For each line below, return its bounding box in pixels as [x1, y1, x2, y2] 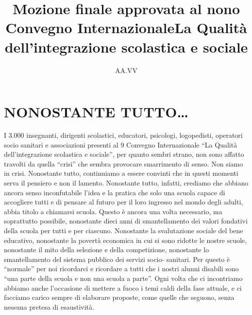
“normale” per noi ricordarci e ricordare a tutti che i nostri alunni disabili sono [4, 263, 239, 274]
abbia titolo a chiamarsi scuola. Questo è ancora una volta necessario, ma [4, 206, 222, 216]
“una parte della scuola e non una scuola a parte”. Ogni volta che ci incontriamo [4, 273, 243, 283]
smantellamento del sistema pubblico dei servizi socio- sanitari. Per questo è [4, 254, 230, 264]
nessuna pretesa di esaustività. [4, 301, 94, 312]
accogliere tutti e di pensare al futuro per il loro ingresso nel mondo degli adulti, [4, 197, 243, 207]
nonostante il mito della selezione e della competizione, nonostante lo [4, 244, 209, 255]
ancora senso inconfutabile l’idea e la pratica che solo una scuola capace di [4, 187, 225, 197]
